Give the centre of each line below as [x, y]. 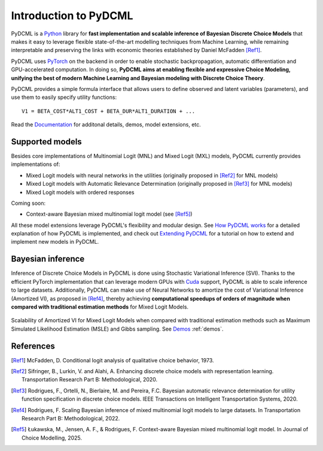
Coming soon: [28, 203]
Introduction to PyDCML [72, 16]
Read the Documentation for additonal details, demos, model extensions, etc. [106, 125]
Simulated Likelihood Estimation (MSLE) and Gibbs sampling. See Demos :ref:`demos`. [117, 329]
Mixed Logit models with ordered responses [80, 192]
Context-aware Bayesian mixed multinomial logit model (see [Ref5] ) [109, 214]
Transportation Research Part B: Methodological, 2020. [90, 380]
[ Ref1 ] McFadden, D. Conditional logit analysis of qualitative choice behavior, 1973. [113, 360]
